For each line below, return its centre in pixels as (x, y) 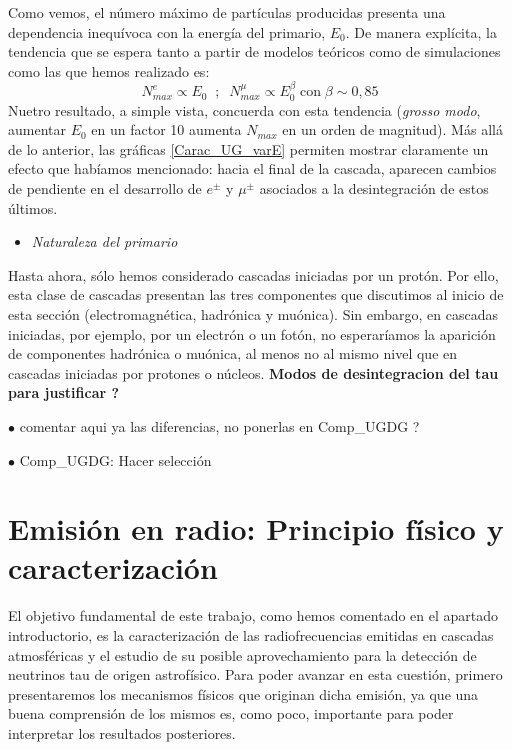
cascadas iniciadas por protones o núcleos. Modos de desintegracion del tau (253, 372)
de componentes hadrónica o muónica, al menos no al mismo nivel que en (233, 353)
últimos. (33, 207)
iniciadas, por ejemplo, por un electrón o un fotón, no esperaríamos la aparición (252, 333)
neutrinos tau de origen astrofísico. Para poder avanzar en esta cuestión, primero (255, 674)
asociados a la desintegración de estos (374, 187)
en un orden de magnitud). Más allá (392, 129)
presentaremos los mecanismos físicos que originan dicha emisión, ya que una (243, 693)
